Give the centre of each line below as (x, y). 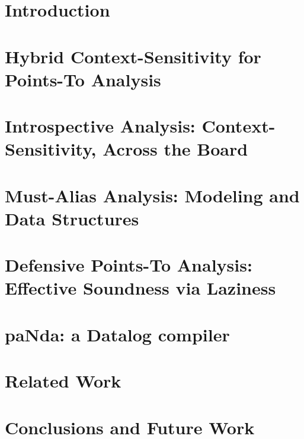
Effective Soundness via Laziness (140, 288)
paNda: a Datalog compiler (117, 334)
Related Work (63, 381)
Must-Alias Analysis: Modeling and (152, 195)
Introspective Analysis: (100, 126)
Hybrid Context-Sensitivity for (133, 56)
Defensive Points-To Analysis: (129, 265)
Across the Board (175, 149)
